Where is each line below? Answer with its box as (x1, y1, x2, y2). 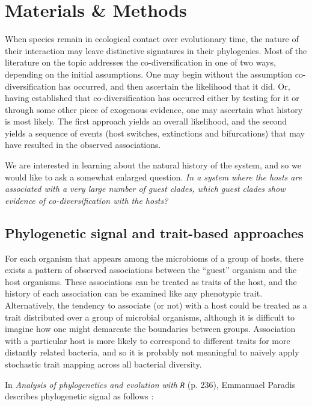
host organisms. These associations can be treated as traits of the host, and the (5, 275, 297, 288)
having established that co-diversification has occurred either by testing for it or (5, 91, 299, 104)
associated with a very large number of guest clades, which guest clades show (5, 182, 286, 195)
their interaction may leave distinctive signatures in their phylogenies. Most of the (5, 44, 307, 57)
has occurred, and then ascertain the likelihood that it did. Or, (58, 79, 290, 92)
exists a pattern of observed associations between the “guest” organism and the (5, 263, 297, 276)
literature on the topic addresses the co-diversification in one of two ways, (5, 56, 276, 69)
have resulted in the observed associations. (5, 138, 161, 151)
